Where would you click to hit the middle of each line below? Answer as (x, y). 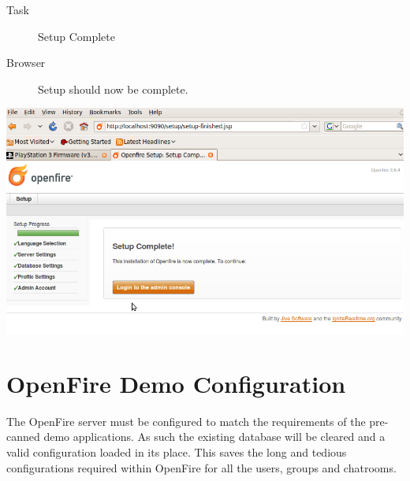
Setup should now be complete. (113, 89)
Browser (26, 63)
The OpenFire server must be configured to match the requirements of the (186, 421)
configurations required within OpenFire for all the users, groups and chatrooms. (201, 467)
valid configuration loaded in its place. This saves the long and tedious (177, 452)
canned (23, 437)
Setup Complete (76, 36)
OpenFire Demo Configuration (176, 383)
